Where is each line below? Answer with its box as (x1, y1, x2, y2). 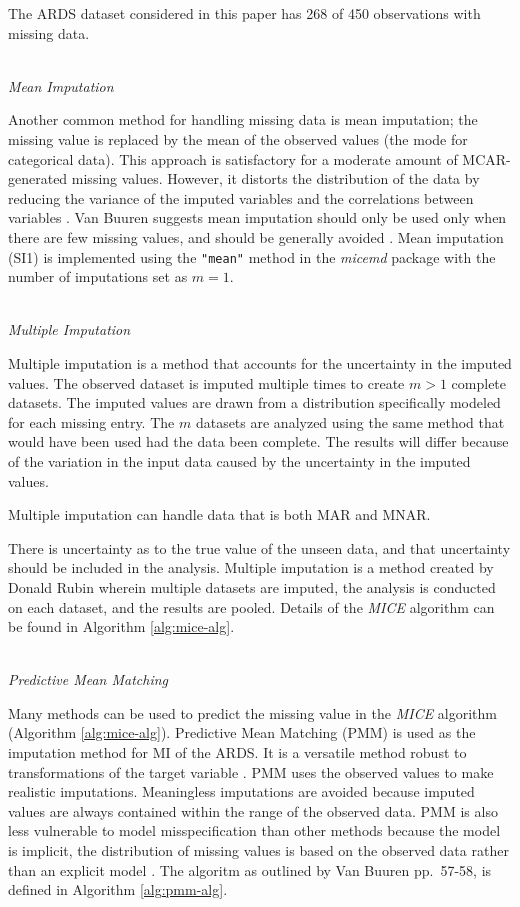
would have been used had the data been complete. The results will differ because (8, 431, 509, 452)
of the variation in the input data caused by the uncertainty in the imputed (8, 450, 471, 471)
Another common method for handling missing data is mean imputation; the (8, 109, 478, 130)
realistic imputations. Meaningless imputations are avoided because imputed (8, 781, 475, 802)
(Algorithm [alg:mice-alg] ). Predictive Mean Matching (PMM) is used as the (8, 722, 476, 743)
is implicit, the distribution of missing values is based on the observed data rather (8, 840, 509, 861)
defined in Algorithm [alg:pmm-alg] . (8, 879, 228, 900)
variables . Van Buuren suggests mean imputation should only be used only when (8, 207, 507, 228)
